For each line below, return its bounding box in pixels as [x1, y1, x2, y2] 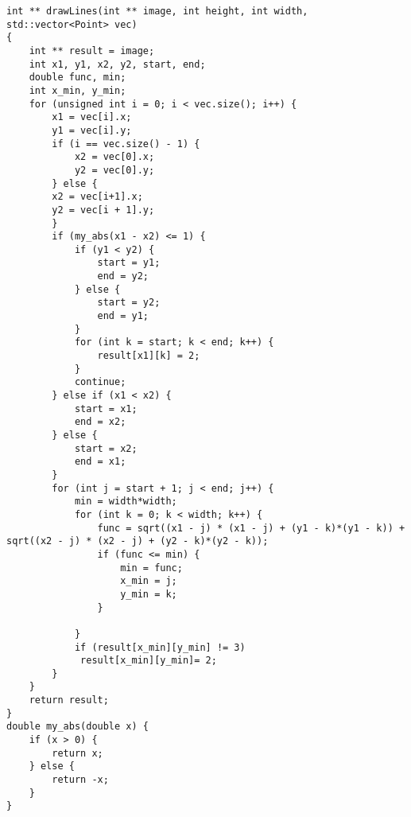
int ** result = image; [29, 45, 155, 56]
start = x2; [74, 442, 138, 454]
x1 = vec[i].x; [52, 111, 132, 123]
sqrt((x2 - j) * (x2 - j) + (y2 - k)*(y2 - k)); [6, 535, 269, 547]
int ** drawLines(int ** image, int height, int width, [6, 6, 308, 17]
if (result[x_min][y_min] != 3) [74, 641, 246, 653]
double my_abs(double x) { [6, 721, 149, 733]
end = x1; [74, 456, 126, 468]
